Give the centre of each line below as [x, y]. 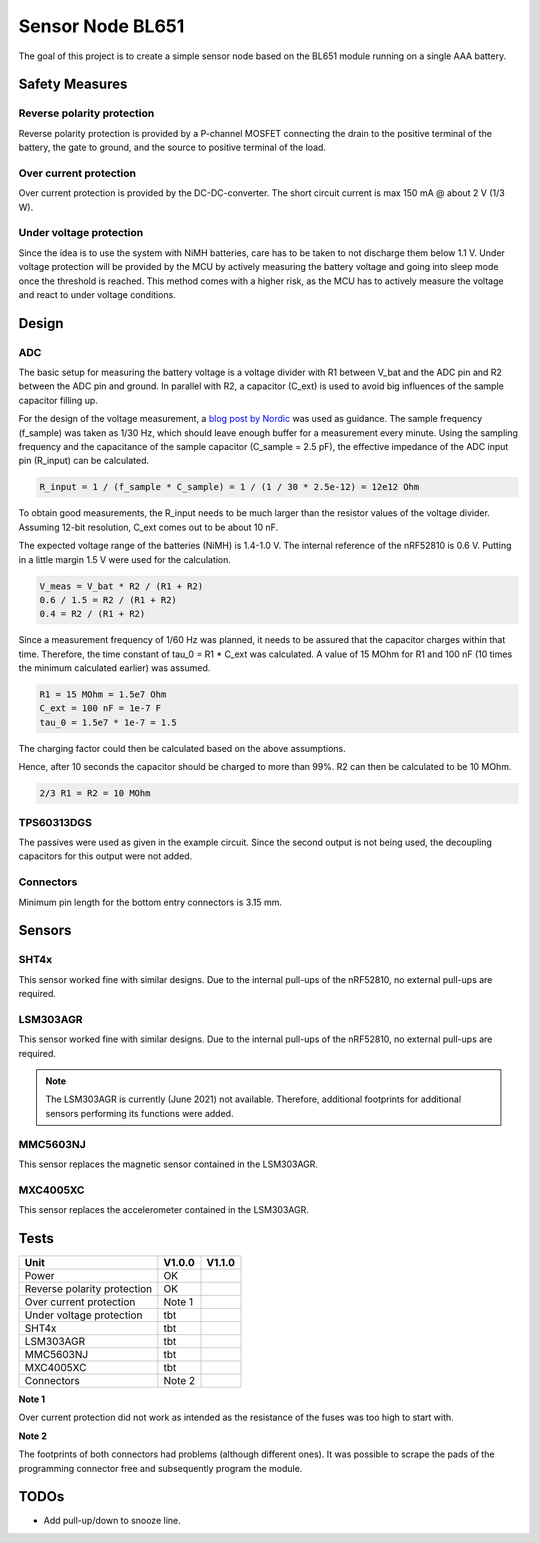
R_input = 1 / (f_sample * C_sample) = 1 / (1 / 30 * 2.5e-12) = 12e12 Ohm [229, 487]
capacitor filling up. [58, 400]
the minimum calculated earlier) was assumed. [114, 668]
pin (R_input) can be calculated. [84, 461]
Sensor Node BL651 [101, 26]
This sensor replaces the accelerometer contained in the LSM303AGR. [163, 1210]
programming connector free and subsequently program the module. [160, 1468]
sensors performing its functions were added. [139, 1113]
